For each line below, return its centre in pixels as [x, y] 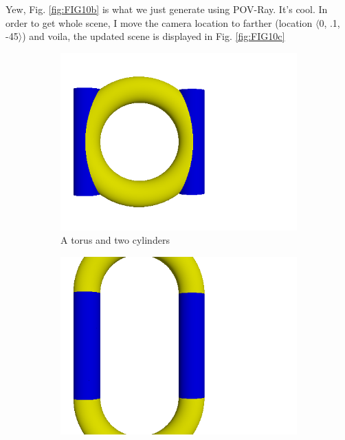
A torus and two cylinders [115, 240]
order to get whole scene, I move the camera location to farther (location [159, 22]
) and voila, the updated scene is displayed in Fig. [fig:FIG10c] [154, 36]
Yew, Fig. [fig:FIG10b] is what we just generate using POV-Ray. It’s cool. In [167, 9]
